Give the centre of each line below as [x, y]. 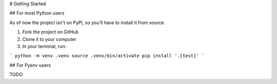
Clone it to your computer [49, 39]
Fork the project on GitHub [51, 32]
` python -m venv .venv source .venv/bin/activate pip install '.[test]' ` [107, 56]
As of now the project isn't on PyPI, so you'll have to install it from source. [87, 23]
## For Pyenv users [30, 65]
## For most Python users [37, 13]
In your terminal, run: [44, 46]
